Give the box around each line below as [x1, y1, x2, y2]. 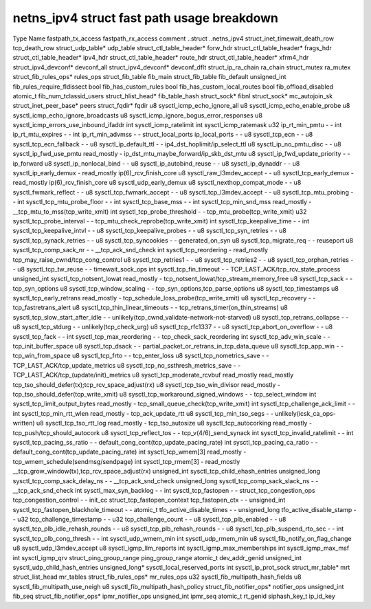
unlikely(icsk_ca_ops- [275, 409, 336, 417]
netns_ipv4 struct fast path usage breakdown [12, 10, 278, 25]
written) [12, 419, 35, 428]
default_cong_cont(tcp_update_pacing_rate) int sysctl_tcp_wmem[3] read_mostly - [12, 447, 247, 456]
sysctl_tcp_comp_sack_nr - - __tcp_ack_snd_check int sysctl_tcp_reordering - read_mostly [12, 246, 268, 254]
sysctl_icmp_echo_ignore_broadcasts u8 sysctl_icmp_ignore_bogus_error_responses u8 [12, 111, 262, 120]
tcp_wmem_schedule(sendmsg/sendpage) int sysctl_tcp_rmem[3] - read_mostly [12, 457, 240, 465]
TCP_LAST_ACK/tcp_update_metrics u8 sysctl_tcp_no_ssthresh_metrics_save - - [12, 361, 241, 369]
